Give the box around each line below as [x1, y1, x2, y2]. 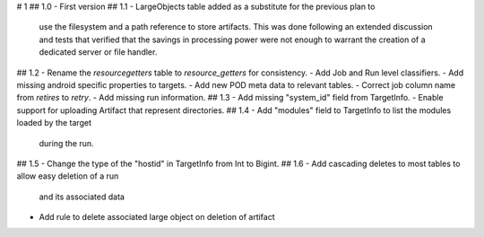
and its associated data [39, 191, 125, 202]
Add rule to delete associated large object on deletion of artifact [39, 212, 275, 223]
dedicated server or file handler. [39, 47, 158, 57]
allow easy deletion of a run [16, 171, 119, 181]
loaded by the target [16, 118, 91, 128]
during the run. [39, 137, 94, 148]
